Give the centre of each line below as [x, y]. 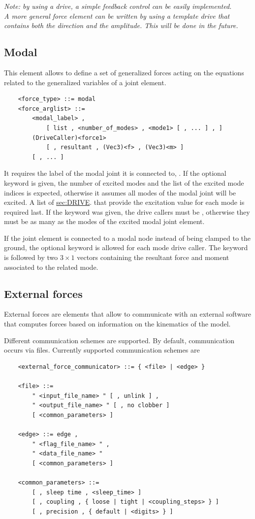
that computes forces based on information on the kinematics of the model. [117, 324]
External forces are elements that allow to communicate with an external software [127, 314]
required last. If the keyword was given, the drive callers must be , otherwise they [127, 211]
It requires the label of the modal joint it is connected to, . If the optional [115, 173]
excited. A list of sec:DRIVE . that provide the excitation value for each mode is [124, 202]
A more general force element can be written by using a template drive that [117, 16]
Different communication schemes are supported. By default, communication [119, 340]
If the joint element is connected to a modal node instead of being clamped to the [127, 238]
